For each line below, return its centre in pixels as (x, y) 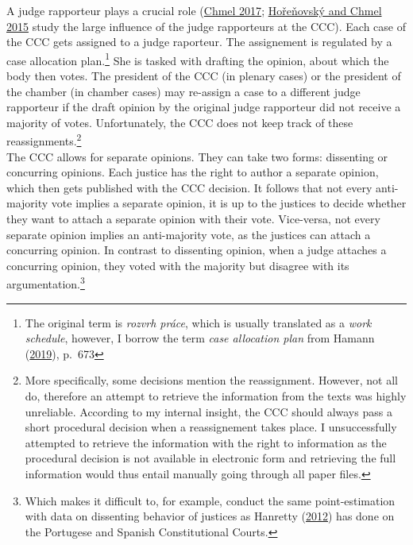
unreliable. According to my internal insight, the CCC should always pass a (208, 411)
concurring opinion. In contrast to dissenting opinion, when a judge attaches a (197, 250)
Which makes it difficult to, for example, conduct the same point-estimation (210, 500)
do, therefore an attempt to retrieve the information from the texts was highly (216, 396)
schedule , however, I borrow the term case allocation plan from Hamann (200, 338)
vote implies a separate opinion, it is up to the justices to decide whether (229, 203)
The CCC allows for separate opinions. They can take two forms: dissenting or (197, 156)
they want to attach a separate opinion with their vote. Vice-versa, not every (193, 219)
